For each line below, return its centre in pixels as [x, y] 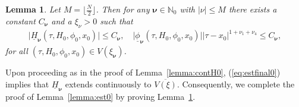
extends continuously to [108, 84]
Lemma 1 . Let [33, 9]
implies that [27, 84]
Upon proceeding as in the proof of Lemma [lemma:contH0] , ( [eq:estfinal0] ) [143, 72]
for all [17, 51]
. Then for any [123, 9]
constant [21, 21]
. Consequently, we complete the [236, 84]
